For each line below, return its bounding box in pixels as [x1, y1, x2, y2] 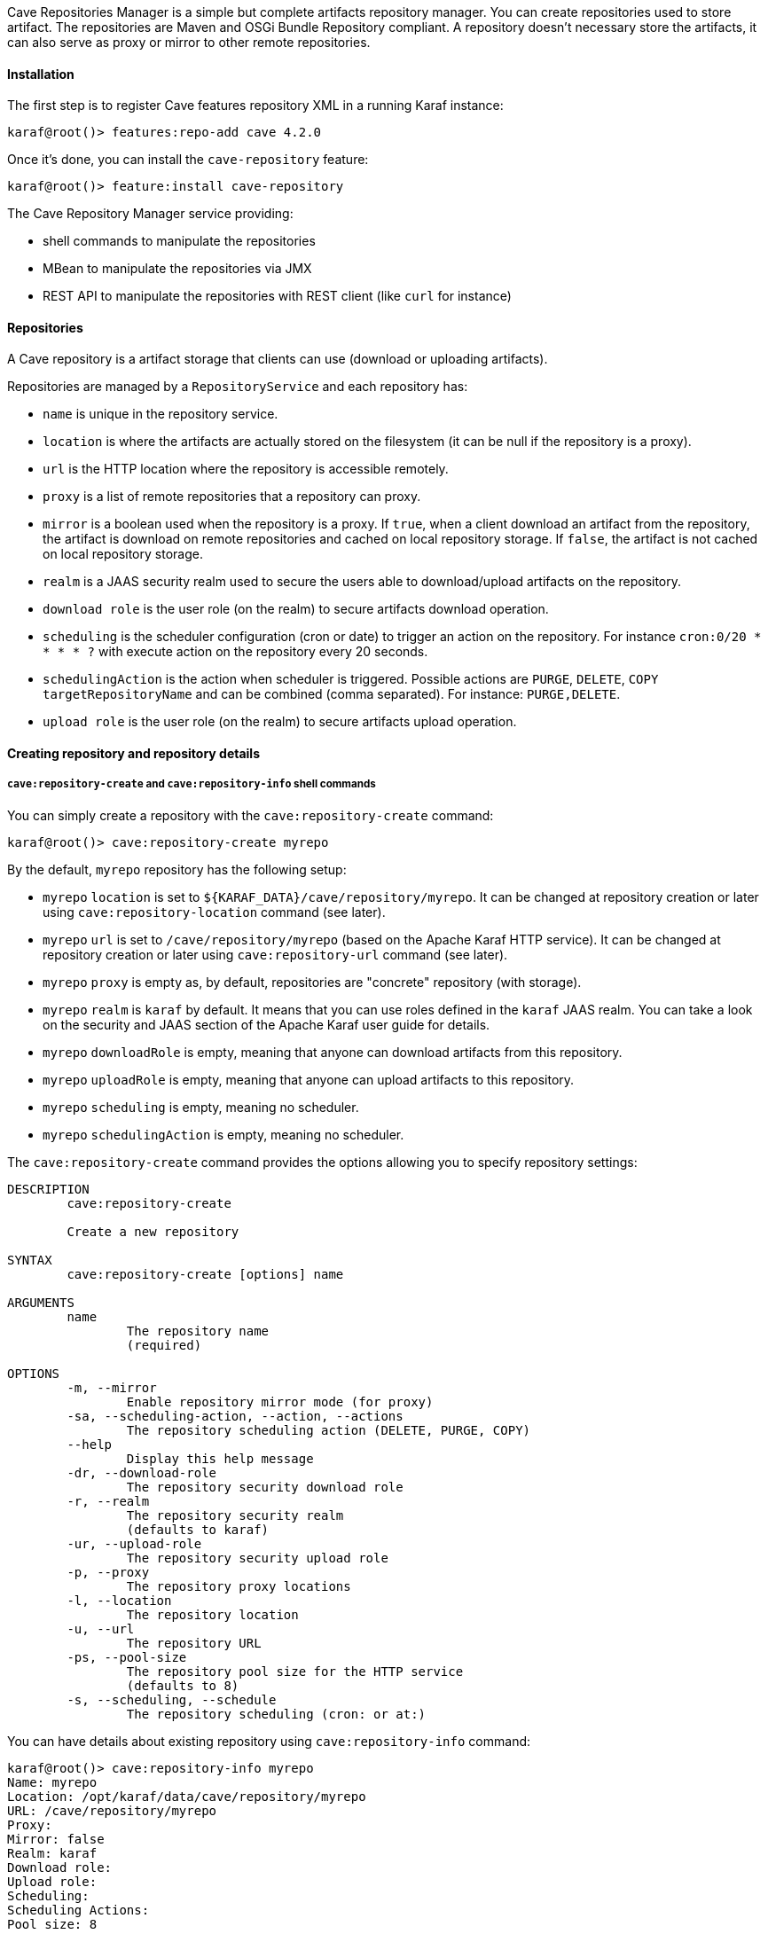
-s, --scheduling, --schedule [67, 1692, 277, 1707]
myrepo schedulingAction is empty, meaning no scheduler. [43, 1126, 404, 1142]
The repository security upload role [126, 1550, 388, 1565]
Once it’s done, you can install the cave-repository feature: [7, 152, 369, 168]
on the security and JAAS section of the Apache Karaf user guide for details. [43, 1016, 490, 1032]
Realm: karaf [7, 1845, 98, 1860]
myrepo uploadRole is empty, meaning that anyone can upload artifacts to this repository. [43, 1071, 575, 1087]
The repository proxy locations [126, 1578, 351, 1593]
